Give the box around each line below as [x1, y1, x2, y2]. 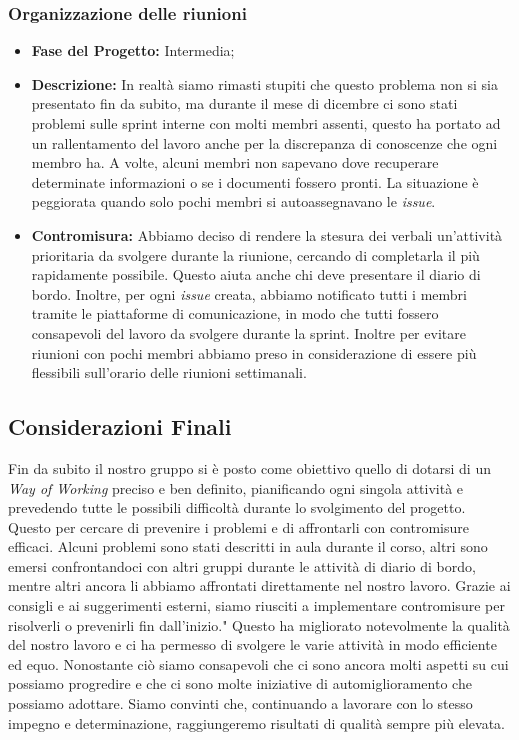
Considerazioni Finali [8, 411, 232, 442]
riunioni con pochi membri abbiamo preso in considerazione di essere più [31, 342, 477, 363]
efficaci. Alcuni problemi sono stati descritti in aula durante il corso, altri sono [8, 536, 488, 557]
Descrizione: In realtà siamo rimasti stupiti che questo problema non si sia [31, 73, 498, 94]
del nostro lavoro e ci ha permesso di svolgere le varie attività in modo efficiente [8, 634, 497, 655]
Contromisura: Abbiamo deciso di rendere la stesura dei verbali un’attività [31, 224, 503, 245]
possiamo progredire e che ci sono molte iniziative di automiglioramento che [8, 673, 472, 694]
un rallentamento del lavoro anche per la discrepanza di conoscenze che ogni [31, 132, 498, 153]
